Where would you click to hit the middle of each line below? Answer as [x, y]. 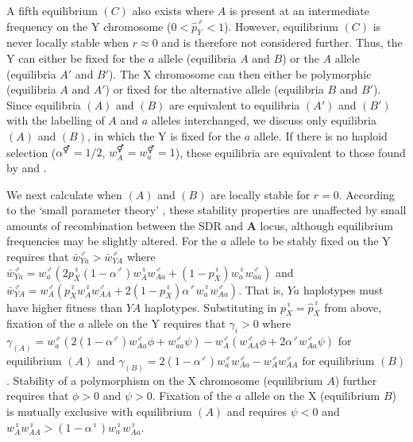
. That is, [261, 289]
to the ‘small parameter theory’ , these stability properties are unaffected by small [206, 210]
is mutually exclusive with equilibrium [99, 411]
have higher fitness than [65, 307]
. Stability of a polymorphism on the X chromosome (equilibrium [165, 380]
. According [367, 194]
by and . [27, 167]
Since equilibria [44, 104]
